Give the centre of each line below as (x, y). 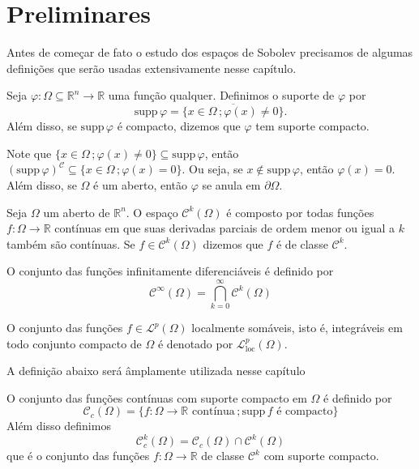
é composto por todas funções (300, 212)
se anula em (231, 184)
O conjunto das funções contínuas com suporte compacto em (157, 397)
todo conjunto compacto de (74, 343)
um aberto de (77, 212)
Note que (29, 153)
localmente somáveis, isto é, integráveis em (297, 327)
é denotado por (195, 343)
